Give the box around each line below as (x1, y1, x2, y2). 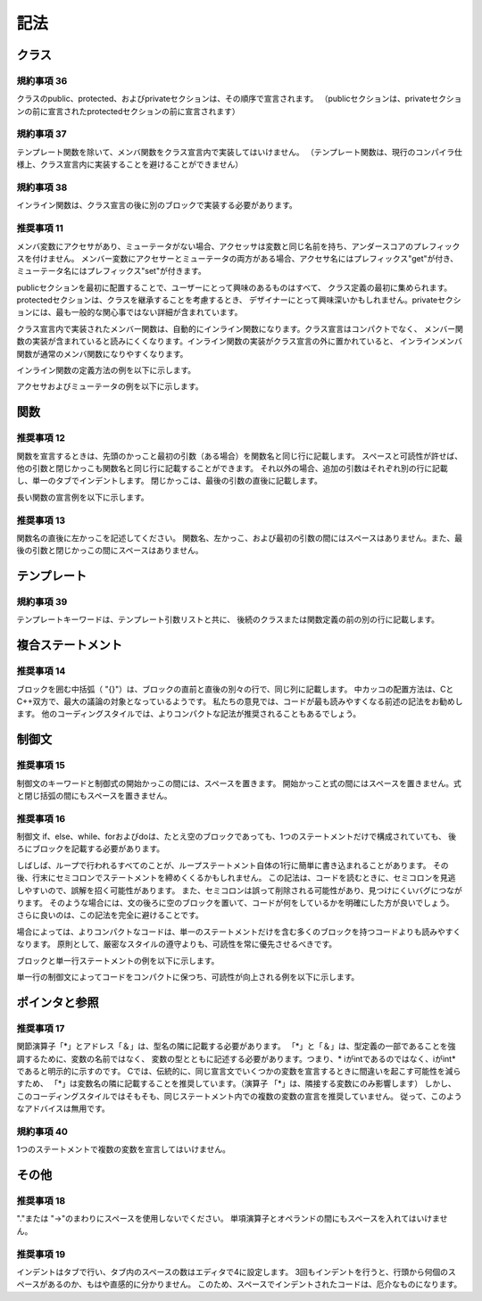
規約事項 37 (16, 128, 67, 140)
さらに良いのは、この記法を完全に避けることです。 (16, 910, 204, 921)
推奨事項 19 (16, 1247, 66, 1260)
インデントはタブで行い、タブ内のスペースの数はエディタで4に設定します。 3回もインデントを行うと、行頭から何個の (16, 1266, 449, 1277)
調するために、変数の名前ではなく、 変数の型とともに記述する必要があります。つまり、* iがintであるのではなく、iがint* (16, 1053, 456, 1064)
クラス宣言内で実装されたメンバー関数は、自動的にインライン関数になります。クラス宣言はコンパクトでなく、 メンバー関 (16, 323, 463, 334)
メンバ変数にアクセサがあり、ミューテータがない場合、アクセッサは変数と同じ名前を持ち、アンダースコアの (16, 241, 414, 252)
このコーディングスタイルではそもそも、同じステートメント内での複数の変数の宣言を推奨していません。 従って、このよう (16, 1090, 463, 1101)
